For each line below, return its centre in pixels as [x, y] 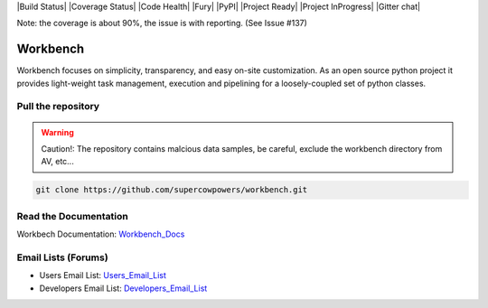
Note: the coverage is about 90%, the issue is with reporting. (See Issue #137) [162, 23]
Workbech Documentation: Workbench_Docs [101, 234]
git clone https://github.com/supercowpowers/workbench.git [172, 190]
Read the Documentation [72, 216]
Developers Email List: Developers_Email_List [123, 288]
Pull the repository [58, 107]
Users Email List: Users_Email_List [103, 275]
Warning [57, 132]
